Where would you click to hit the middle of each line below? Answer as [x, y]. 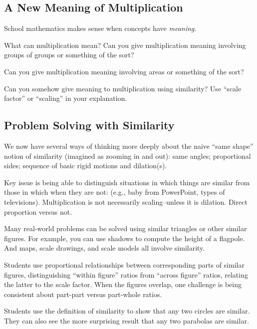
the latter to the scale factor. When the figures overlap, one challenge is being [123, 284]
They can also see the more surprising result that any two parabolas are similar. [127, 320]
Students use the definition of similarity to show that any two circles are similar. [127, 311]
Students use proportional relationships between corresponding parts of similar [124, 264]
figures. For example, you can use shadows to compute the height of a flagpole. [125, 238]
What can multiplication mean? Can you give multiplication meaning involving [125, 45]
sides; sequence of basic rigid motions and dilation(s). [86, 165]
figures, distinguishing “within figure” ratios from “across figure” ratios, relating [126, 274]
